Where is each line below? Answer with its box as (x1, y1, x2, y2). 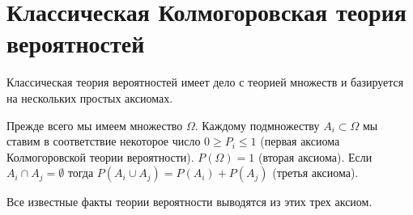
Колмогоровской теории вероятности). (6, 148, 194, 165)
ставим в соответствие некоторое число (6, 133, 201, 150)
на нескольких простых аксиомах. (6, 89, 173, 106)
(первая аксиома (260, 133, 340, 150)
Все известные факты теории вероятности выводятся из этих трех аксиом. (6, 193, 373, 210)
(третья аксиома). (272, 164, 359, 181)
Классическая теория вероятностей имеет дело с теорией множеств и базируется (6, 74, 404, 91)
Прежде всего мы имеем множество (6, 116, 183, 133)
